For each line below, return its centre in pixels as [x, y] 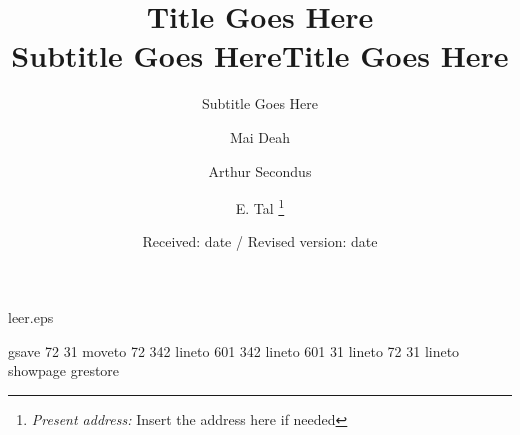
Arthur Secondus [260, 170]
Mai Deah [260, 136]
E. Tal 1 [260, 206]
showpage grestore [64, 370]
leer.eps [31, 316]
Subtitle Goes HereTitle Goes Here [260, 55]
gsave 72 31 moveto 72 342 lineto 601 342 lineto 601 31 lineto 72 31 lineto [234, 350]
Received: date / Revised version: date [260, 241]
